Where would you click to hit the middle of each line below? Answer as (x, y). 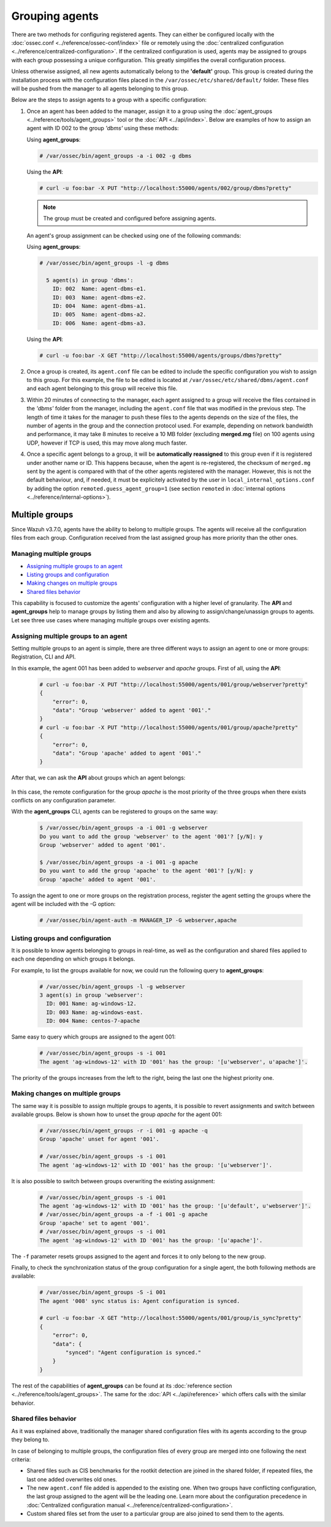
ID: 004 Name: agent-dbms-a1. (99, 306)
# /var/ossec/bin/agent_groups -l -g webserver (112, 986)
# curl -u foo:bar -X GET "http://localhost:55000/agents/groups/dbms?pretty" (161, 355)
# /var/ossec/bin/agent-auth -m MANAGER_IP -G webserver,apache (138, 920)
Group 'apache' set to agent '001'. (95, 1223)
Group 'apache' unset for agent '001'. (99, 1139)
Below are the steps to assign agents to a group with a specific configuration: (109, 100)
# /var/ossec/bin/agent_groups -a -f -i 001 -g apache (124, 1214)
